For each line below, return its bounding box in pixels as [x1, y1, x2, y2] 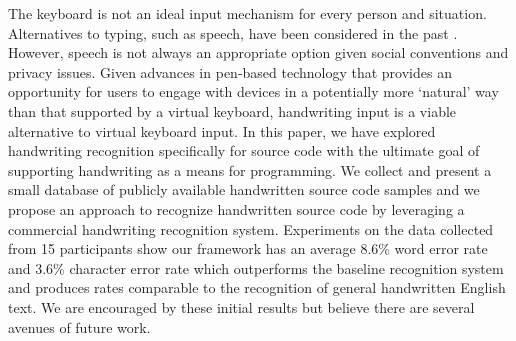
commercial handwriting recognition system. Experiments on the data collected [8, 218, 494, 239]
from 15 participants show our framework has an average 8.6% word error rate [8, 238, 488, 259]
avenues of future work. [8, 316, 151, 337]
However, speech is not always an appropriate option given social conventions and [8, 42, 509, 63]
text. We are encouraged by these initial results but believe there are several [8, 296, 475, 317]
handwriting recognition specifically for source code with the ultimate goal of [8, 140, 480, 161]
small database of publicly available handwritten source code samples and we [8, 179, 480, 200]
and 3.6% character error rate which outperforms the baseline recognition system [8, 257, 504, 278]
